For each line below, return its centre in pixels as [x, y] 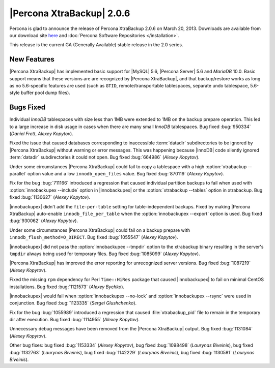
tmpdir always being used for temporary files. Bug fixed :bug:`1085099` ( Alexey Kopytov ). [105, 254]
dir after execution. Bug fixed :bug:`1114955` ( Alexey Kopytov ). [75, 320]
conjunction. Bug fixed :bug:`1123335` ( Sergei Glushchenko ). [73, 303]
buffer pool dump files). [46, 93]
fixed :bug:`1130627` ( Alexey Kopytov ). [50, 197]
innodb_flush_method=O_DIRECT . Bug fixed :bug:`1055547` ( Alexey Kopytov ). [94, 237]
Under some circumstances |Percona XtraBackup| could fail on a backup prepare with [100, 230]
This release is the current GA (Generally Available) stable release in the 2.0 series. [96, 45]
